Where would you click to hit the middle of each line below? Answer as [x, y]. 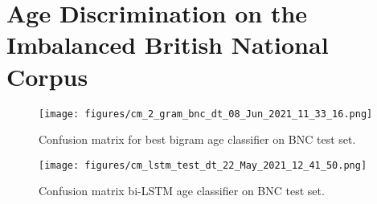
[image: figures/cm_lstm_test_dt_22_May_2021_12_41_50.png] [203, 165]
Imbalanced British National [168, 45]
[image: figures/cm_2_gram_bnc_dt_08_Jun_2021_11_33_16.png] [206, 114]
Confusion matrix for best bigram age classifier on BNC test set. [197, 139]
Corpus [47, 76]
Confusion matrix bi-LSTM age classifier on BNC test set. [182, 191]
